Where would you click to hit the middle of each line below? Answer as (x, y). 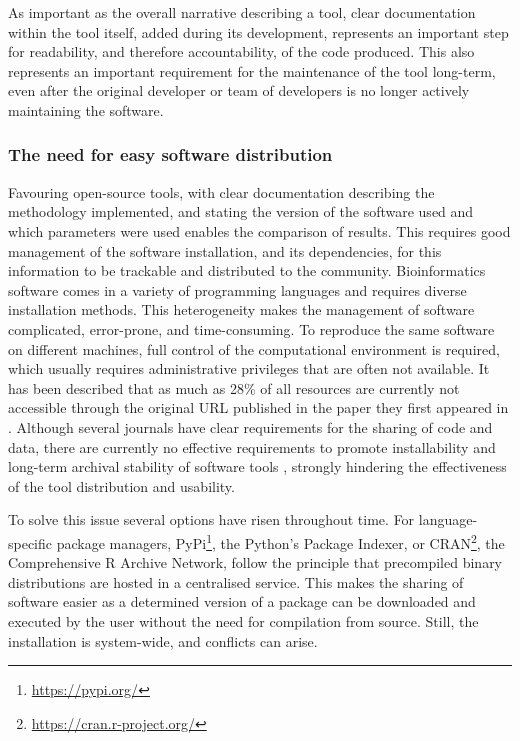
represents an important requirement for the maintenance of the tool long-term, (252, 70)
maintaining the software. (86, 109)
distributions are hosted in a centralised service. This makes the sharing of (236, 581)
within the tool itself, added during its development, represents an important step (258, 31)
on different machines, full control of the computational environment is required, (254, 348)
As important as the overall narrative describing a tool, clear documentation (242, 12)
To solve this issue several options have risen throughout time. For (211, 519)
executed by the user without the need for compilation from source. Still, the (243, 620)
